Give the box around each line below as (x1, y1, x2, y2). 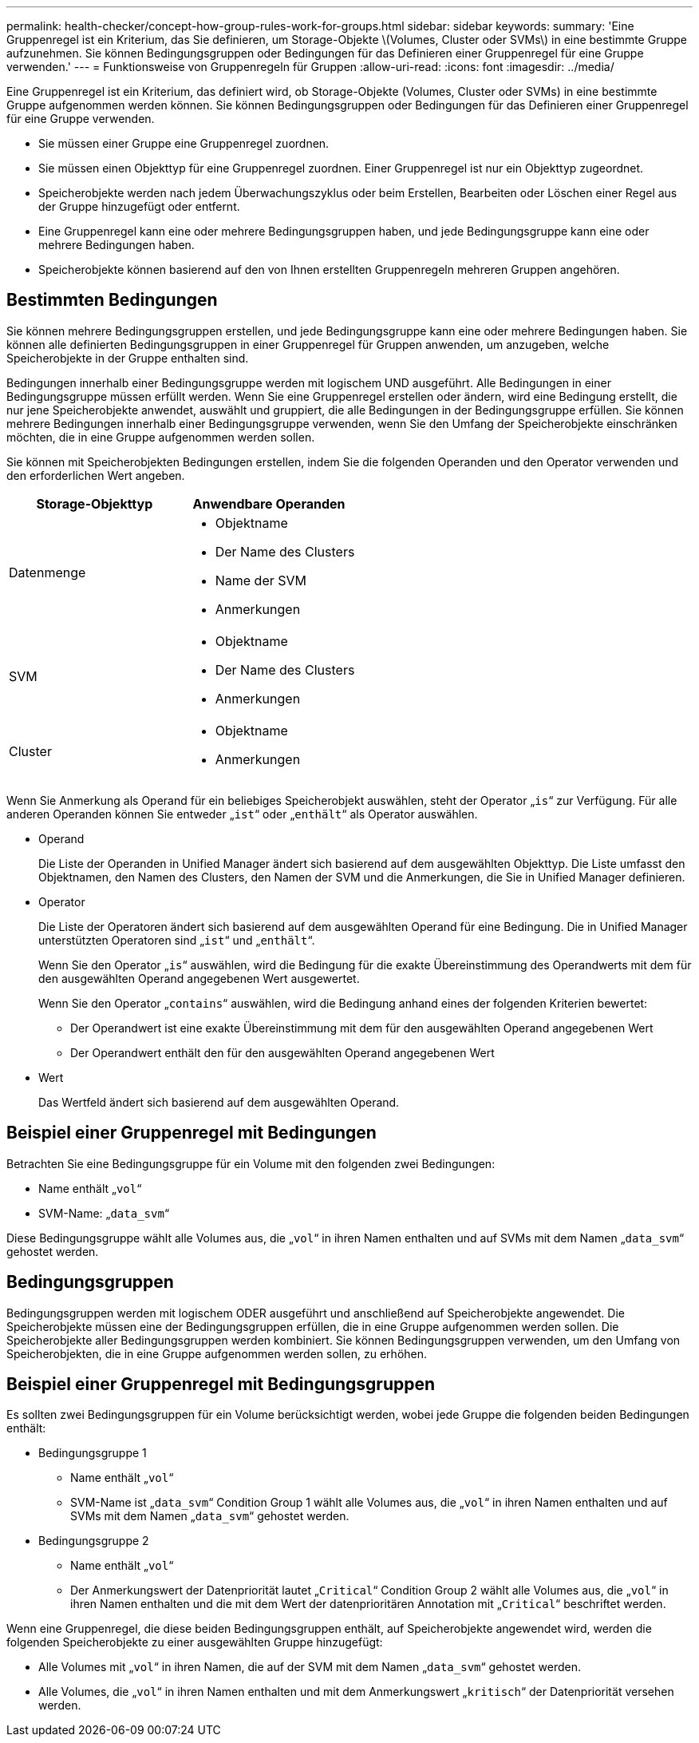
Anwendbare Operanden (192, 495, 346, 512)
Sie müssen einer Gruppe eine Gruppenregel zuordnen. (38, 137, 330, 150)
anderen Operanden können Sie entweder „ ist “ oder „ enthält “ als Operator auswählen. (6, 806, 478, 821)
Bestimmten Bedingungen (6, 290, 218, 311)
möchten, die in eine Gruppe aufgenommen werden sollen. (6, 430, 315, 444)
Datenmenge (9, 564, 86, 580)
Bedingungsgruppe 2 (38, 1534, 149, 1548)
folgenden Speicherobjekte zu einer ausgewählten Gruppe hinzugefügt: (6, 1635, 383, 1650)
